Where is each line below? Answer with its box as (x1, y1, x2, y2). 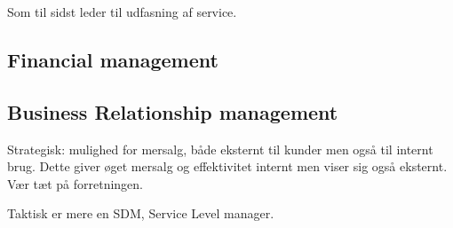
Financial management (7, 45, 219, 73)
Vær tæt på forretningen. (7, 174, 143, 193)
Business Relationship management (7, 98, 338, 125)
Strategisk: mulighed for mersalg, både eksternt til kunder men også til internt (7, 139, 433, 158)
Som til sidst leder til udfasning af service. (7, 3, 237, 20)
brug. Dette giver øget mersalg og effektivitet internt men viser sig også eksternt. (7, 157, 448, 176)
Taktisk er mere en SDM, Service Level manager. (7, 204, 274, 223)
